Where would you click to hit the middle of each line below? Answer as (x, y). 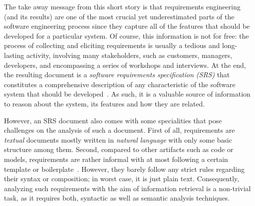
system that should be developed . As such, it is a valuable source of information (127, 94)
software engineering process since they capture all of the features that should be (127, 26)
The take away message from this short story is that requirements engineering (122, 6)
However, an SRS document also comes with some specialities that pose (113, 120)
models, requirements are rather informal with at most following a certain (116, 159)
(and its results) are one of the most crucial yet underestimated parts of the (119, 16)
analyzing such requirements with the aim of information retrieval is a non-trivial (127, 188)
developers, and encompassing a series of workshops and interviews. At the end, (125, 65)
